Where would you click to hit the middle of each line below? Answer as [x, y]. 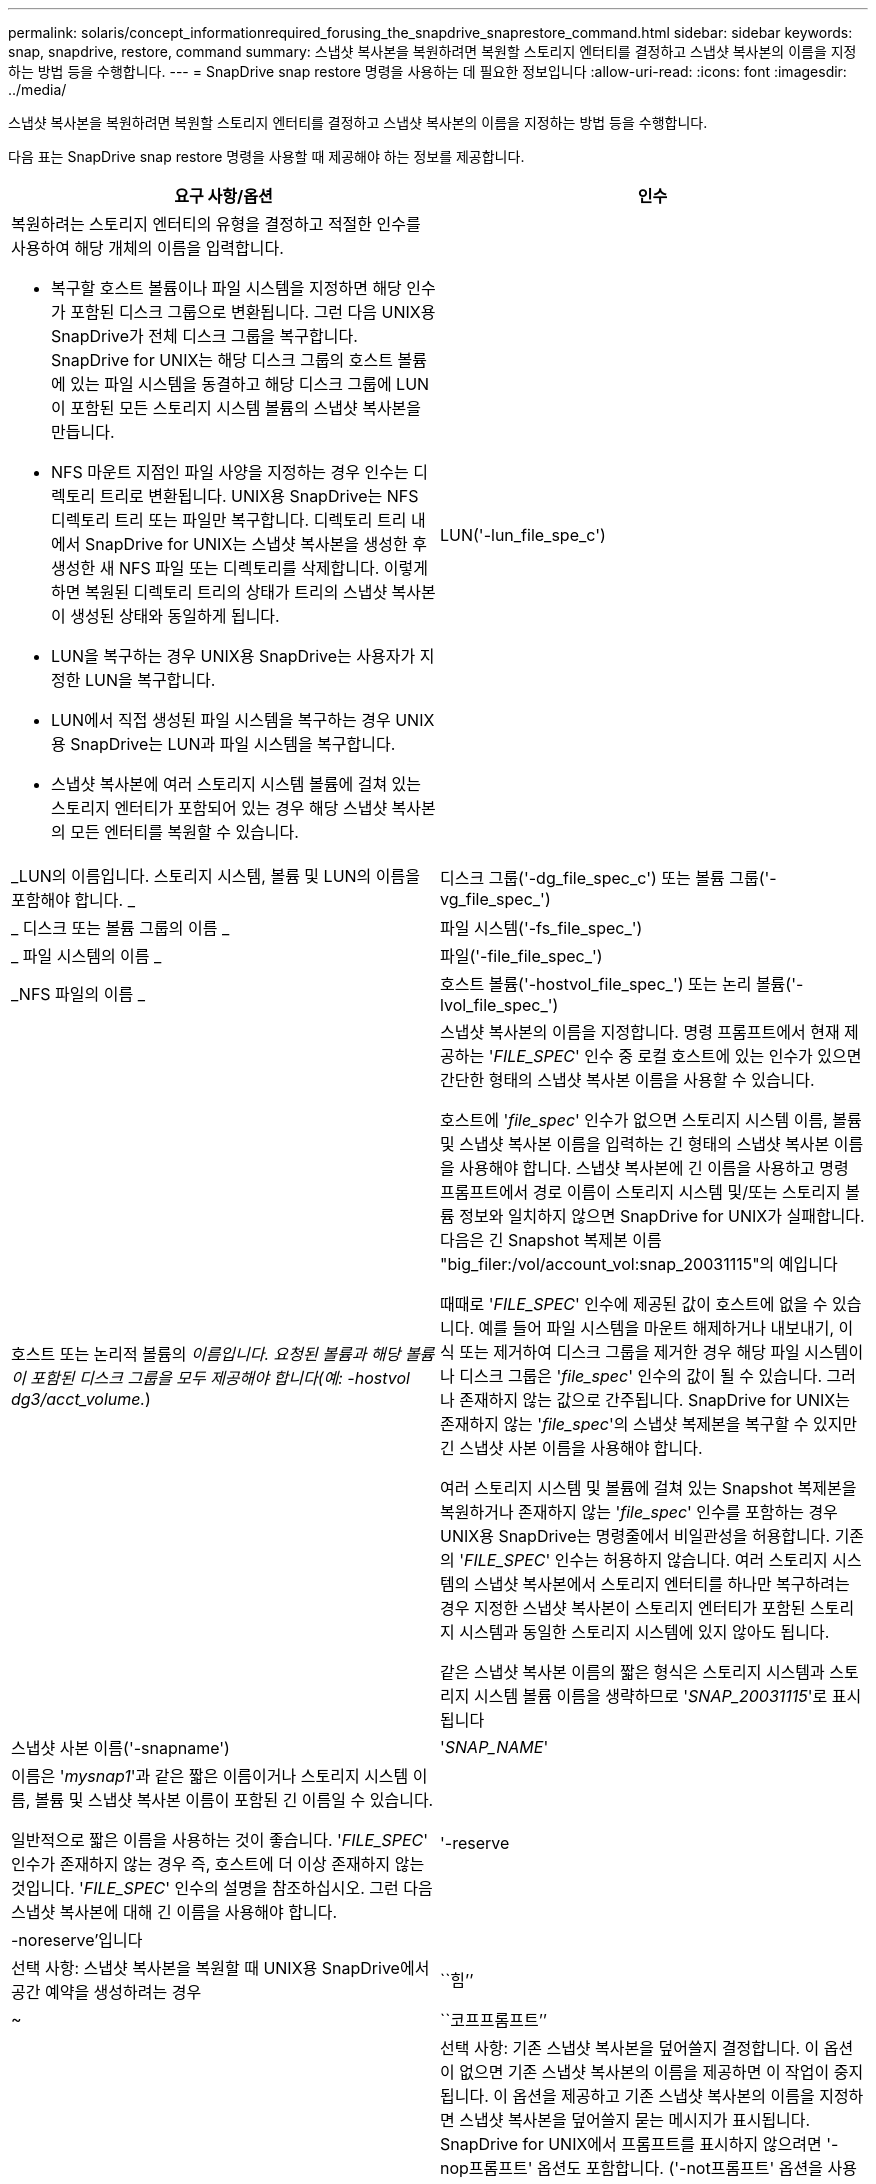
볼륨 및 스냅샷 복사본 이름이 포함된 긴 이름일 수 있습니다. [234, 1800]
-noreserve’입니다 [77, 1940]
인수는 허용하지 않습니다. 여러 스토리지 [691, 1560]
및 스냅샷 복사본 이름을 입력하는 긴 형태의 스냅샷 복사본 [635, 1144]
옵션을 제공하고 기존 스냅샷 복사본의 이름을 [663, 2096]
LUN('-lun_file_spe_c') [523, 535]
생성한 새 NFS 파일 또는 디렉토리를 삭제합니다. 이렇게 [239, 568]
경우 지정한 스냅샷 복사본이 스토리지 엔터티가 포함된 [623, 1608]
